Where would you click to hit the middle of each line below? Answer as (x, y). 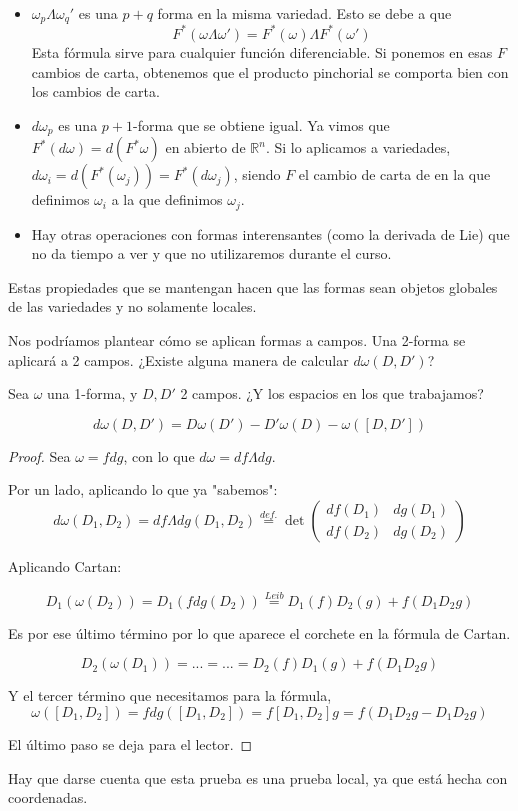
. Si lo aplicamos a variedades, (358, 147)
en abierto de (205, 147)
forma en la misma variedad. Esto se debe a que (304, 13)
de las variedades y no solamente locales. (132, 306)
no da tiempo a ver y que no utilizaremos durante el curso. (211, 253)
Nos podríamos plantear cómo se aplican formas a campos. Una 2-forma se (237, 340)
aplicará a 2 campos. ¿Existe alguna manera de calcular (178, 359)
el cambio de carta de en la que (394, 174)
